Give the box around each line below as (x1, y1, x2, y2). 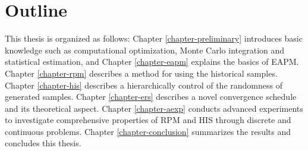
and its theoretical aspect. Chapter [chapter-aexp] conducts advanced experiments (5, 102, 303, 114)
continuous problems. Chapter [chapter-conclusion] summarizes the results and (5, 125, 291, 137)
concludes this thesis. (5, 137, 81, 149)
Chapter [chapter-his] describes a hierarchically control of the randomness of (5, 78, 282, 91)
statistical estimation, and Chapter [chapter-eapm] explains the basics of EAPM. (5, 55, 299, 68)
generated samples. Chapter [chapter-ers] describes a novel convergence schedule (5, 90, 297, 103)
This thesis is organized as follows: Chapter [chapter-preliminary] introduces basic (5, 32, 303, 45)
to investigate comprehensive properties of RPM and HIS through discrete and (5, 114, 291, 126)
